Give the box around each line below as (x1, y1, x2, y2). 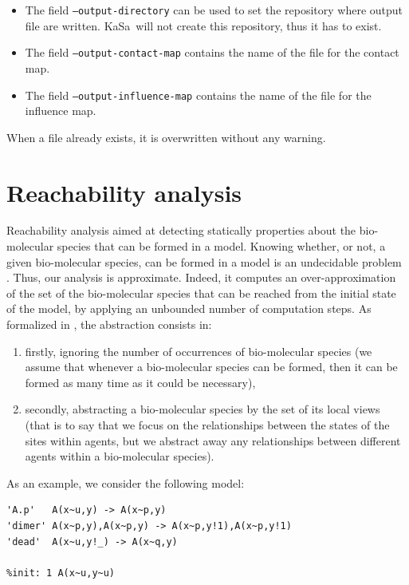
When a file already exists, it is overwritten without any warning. (6, 128, 326, 145)
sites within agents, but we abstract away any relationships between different (25, 432, 401, 449)
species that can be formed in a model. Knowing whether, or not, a (57, 238, 386, 255)
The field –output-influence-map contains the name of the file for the (25, 86, 372, 103)
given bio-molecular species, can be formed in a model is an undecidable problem (6, 253, 402, 270)
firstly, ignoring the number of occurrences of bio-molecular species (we (25, 342, 372, 359)
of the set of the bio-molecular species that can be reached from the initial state (6, 284, 396, 301)
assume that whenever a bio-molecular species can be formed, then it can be (25, 358, 398, 375)
